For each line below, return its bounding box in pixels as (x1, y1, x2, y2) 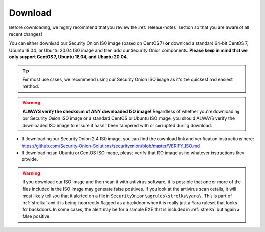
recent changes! (9, 31, 42, 37)
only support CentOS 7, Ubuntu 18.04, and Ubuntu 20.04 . (9, 54, 128, 60)
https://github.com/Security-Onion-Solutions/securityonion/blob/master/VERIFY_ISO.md (21, 143, 200, 149)
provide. (21, 156, 38, 162)
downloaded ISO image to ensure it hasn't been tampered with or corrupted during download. (22, 122, 212, 128)
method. (22, 83, 39, 89)
